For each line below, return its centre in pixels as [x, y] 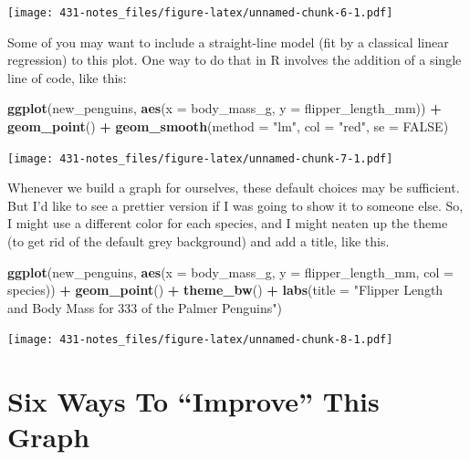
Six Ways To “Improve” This [193, 401]
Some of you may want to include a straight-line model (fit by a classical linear [228, 42]
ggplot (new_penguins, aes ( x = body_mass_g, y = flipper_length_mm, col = [230, 272]
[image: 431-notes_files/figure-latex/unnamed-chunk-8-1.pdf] [200, 340]
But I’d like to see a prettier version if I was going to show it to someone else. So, [235, 205]
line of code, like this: [67, 77]
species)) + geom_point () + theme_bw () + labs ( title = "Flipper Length [225, 290]
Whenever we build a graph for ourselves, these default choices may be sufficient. [234, 188]
